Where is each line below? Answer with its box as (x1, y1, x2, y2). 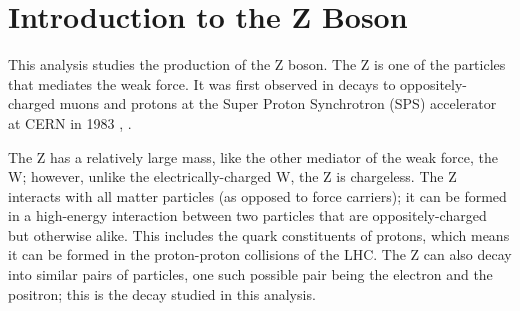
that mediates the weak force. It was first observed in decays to (8, 73, 396, 94)
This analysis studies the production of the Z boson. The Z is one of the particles (8, 54, 506, 75)
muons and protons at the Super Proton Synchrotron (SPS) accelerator (59, 93, 497, 114)
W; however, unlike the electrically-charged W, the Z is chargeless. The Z (8, 166, 457, 187)
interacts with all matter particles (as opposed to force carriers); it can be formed (8, 185, 507, 206)
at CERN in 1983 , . (8, 112, 132, 133)
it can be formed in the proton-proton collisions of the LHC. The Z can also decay (8, 244, 512, 265)
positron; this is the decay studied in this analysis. (8, 283, 316, 304)
